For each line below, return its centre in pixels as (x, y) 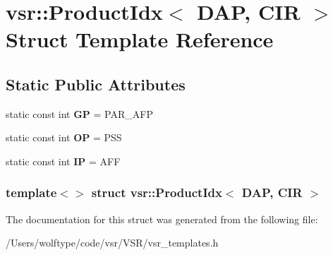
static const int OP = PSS (64, 137)
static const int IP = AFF (63, 161)
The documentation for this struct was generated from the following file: (162, 219)
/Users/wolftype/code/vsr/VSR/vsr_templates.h (112, 243)
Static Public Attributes (96, 84)
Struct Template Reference (140, 39)
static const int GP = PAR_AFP (79, 113)
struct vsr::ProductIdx (157, 192)
